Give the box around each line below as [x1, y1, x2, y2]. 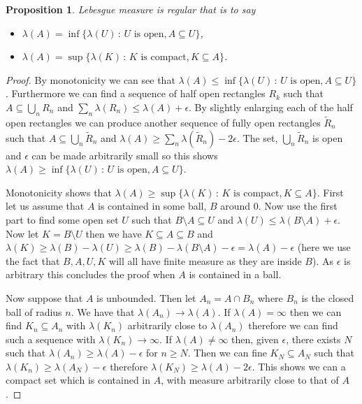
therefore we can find [248, 318, 338, 333]
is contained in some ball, [98, 199, 207, 213]
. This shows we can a [252, 359, 346, 373]
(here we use [297, 240, 351, 254]
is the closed [301, 290, 354, 305]
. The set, [236, 130, 278, 145]
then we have [85, 226, 142, 240]
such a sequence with [6, 331, 96, 346]
